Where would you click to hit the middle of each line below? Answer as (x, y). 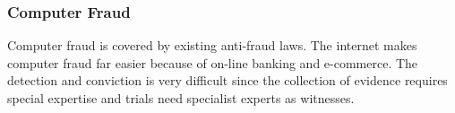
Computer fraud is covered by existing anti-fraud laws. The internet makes (212, 45)
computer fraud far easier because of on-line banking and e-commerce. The (213, 62)
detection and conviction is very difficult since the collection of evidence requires (227, 80)
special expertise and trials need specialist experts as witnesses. (181, 98)
